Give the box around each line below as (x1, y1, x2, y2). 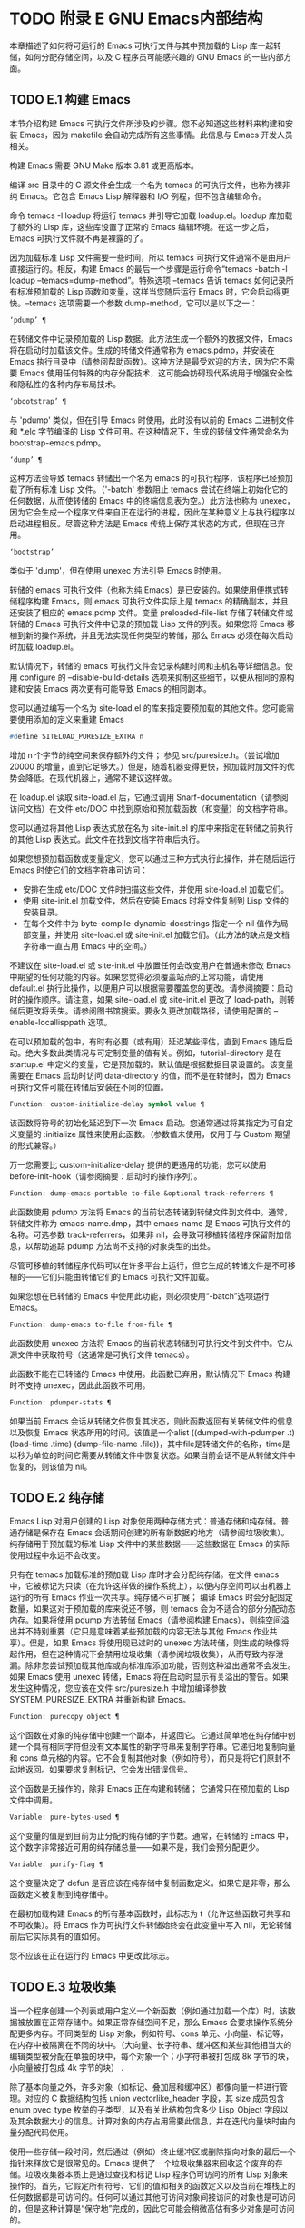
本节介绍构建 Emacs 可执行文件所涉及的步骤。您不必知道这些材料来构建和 (9, 117, 286, 128)
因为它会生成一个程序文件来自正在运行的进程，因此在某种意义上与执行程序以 (9, 506, 296, 518)
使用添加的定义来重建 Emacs (16, 714, 124, 725)
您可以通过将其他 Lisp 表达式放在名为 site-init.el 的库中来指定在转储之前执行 (9, 823, 294, 834)
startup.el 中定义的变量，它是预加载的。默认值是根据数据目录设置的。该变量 (9, 1059, 294, 1070)
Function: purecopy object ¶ (9, 1713, 120, 1722)
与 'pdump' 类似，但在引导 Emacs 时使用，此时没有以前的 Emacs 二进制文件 (9, 415, 295, 425)
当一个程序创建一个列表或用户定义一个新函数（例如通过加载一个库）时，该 (9, 2005, 288, 2016)
